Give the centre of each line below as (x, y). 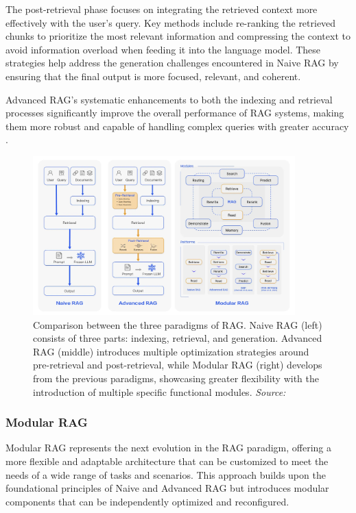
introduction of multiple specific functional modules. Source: (159, 391)
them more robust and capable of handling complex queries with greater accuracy (177, 126)
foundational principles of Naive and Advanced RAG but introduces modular (167, 488)
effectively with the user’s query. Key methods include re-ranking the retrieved (171, 22)
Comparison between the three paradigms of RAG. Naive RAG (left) (178, 324)
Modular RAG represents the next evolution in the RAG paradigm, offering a (169, 448)
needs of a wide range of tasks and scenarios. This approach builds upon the (166, 474)
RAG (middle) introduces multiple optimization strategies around (171, 351)
